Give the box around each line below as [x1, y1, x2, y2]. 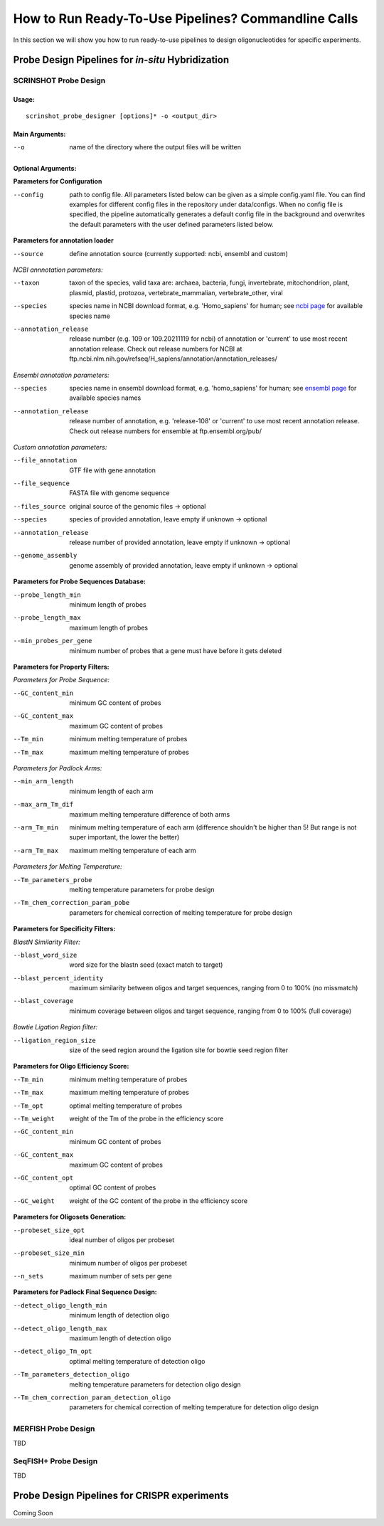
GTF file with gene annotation [69, 466, 156, 475]
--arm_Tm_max [13, 847, 59, 854]
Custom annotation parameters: [13, 443, 107, 451]
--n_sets [13, 1272, 44, 1281]
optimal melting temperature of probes [69, 1101, 183, 1110]
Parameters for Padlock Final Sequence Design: [13, 1288, 158, 1296]
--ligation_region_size [13, 1036, 96, 1044]
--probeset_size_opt [13, 1226, 85, 1234]
